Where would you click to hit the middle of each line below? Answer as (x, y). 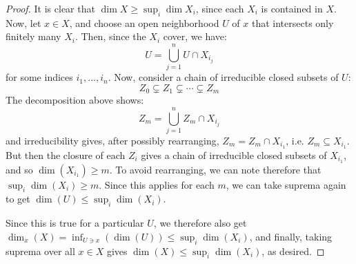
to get (18, 199)
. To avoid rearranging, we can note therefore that (215, 169)
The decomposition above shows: (75, 100)
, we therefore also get (200, 223)
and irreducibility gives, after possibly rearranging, (112, 140)
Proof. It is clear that (50, 8)
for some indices (39, 77)
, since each (220, 8)
